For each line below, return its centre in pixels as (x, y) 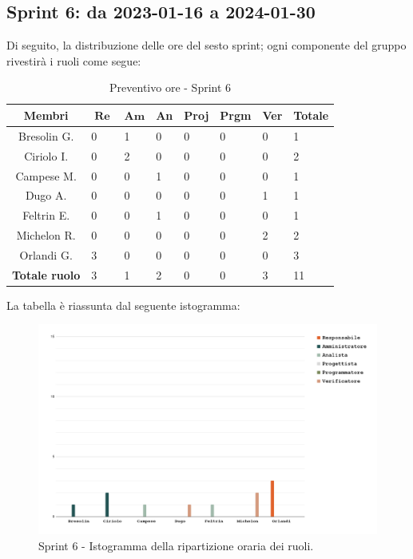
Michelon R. (46, 235)
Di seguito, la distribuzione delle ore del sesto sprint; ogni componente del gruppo (206, 45)
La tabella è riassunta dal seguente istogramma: (123, 305)
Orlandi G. (46, 254)
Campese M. (46, 175)
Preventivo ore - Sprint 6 (171, 87)
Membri (46, 115)
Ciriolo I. (46, 155)
